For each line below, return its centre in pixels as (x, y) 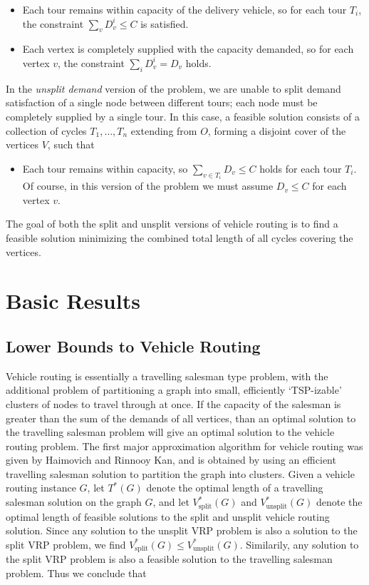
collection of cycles (46, 130)
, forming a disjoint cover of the (277, 130)
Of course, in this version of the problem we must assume (148, 186)
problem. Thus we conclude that (76, 573)
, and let (171, 502)
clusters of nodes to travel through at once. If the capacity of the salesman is (173, 403)
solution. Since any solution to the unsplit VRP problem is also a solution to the (182, 530)
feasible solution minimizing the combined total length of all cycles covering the (180, 237)
